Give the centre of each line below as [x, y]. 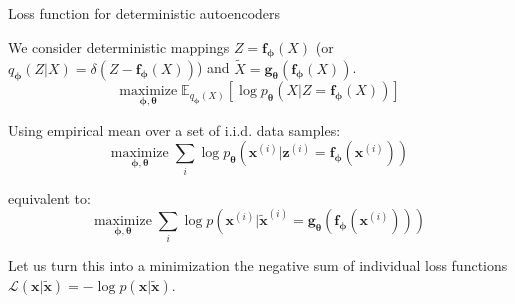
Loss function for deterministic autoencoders [144, 13]
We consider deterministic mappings [119, 46]
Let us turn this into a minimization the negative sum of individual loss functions [258, 265]
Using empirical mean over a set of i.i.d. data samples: [174, 129]
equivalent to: [49, 197]
